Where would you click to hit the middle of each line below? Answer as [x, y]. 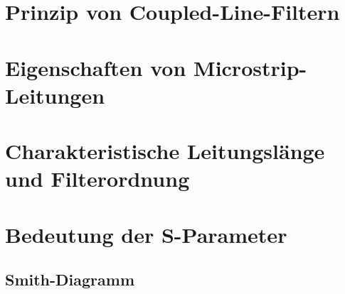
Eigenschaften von [96, 67]
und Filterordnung [97, 179]
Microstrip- [250, 67]
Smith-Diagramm [70, 279]
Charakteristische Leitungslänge [165, 151]
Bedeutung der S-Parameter [146, 234]
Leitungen [55, 95]
